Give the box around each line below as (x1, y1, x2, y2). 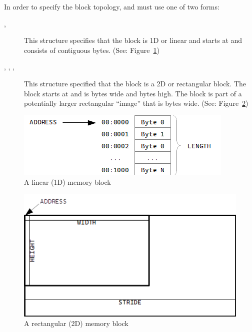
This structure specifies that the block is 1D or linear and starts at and (24, 35, 242, 45)
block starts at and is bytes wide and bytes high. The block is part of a (24, 88, 242, 98)
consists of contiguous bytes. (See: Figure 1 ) (24, 44, 159, 55)
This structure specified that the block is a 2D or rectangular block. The (24, 78, 246, 88)
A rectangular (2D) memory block (24, 318, 128, 329)
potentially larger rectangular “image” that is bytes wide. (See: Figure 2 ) (24, 98, 248, 108)
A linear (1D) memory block (24, 177, 111, 187)
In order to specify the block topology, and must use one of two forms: (4, 1, 219, 11)
